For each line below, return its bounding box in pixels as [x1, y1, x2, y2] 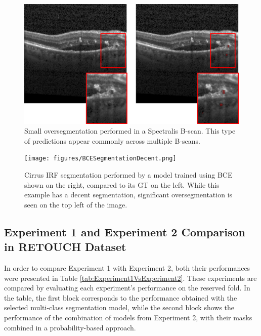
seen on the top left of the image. [24, 199, 127, 209]
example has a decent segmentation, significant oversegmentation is [24, 189, 233, 200]
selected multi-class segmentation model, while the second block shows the [4, 302, 235, 313]
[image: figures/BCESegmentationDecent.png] [24, 155, 177, 162]
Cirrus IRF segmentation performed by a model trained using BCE [24, 170, 233, 180]
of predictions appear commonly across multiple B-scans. [24, 135, 200, 146]
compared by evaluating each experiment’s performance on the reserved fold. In [4, 282, 250, 293]
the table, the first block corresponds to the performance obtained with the [4, 292, 237, 303]
